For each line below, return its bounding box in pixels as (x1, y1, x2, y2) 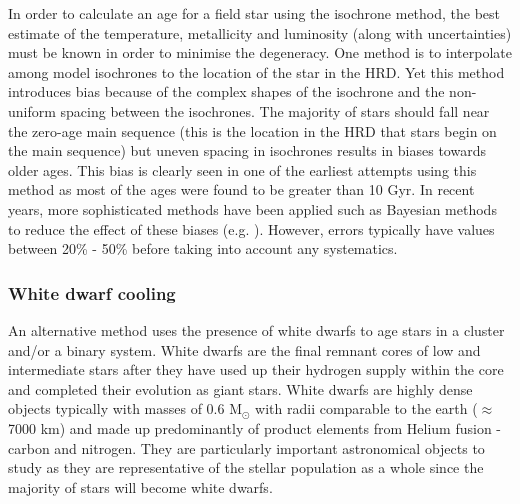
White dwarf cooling (8, 280, 176, 305)
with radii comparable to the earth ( (255, 398, 478, 419)
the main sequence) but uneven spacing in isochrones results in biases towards (8, 140, 486, 161)
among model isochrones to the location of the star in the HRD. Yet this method (8, 61, 505, 82)
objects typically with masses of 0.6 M (8, 398, 243, 419)
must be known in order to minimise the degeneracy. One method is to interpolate (8, 42, 512, 63)
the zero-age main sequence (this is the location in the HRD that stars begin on (8, 120, 497, 141)
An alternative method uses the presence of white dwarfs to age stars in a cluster (8, 319, 505, 340)
